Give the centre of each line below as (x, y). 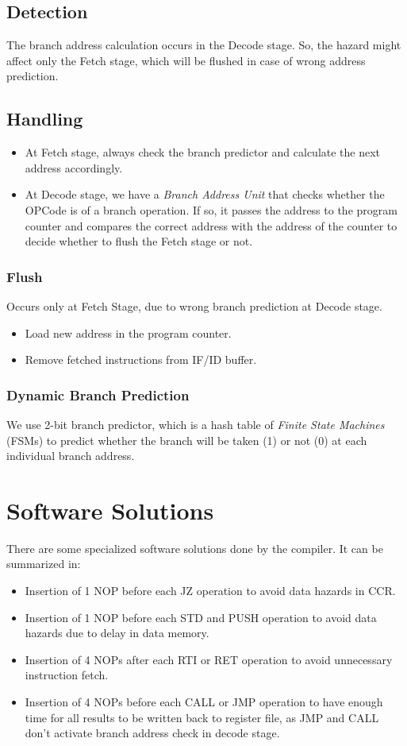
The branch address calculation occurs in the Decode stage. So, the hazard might (204, 45)
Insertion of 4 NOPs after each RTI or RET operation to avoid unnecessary (209, 659)
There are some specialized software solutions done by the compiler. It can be (195, 548)
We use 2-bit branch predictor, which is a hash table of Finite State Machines (196, 424)
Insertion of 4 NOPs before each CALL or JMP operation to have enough (204, 702)
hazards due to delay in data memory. (117, 633)
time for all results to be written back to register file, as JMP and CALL (202, 717)
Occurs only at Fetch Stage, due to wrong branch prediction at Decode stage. (194, 305)
